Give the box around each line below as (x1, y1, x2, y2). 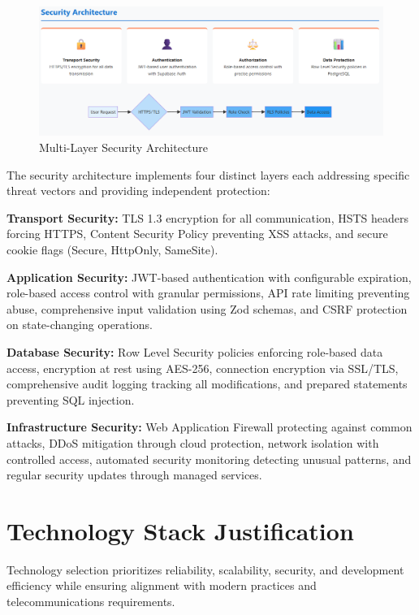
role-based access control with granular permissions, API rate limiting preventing (6, 284, 410, 301)
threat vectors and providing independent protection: (6, 182, 270, 199)
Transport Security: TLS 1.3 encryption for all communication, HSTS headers (6, 209, 409, 226)
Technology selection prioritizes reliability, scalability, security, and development (6, 561, 404, 578)
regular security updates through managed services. (6, 466, 262, 483)
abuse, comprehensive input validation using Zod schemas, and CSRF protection (6, 300, 408, 317)
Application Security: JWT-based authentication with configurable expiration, (6, 268, 412, 285)
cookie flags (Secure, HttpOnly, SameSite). (6, 240, 218, 258)
